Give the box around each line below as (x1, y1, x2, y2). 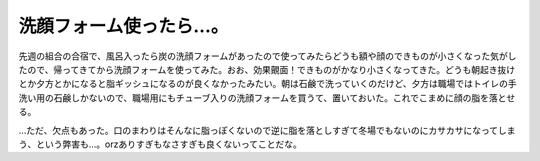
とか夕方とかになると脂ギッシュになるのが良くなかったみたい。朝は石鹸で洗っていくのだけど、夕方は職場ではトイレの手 (18, 78, 517, 90)
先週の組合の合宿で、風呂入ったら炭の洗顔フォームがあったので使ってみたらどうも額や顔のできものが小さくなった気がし (18, 50, 517, 62)
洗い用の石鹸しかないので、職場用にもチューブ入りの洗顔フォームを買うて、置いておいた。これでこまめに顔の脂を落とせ (18, 91, 516, 104)
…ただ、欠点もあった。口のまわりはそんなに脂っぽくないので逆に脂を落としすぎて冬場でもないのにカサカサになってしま (18, 124, 516, 136)
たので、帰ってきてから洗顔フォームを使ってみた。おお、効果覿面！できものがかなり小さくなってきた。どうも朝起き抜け (18, 63, 516, 75)
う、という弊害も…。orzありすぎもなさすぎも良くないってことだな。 (18, 138, 302, 150)
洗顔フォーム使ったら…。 (18, 15, 229, 37)
